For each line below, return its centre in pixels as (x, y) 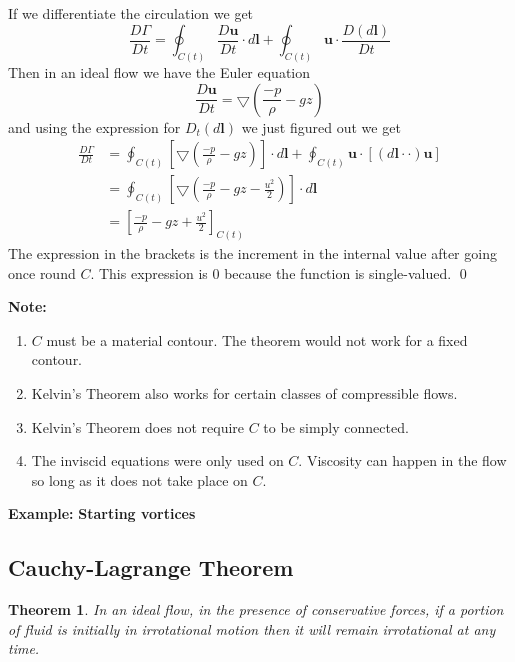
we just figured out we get (321, 126)
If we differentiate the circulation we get (131, 13)
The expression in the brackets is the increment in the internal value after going (252, 253)
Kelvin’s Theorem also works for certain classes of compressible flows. (244, 393)
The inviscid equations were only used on (157, 460)
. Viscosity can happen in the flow (402, 460)
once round (42, 272)
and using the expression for (94, 126)
